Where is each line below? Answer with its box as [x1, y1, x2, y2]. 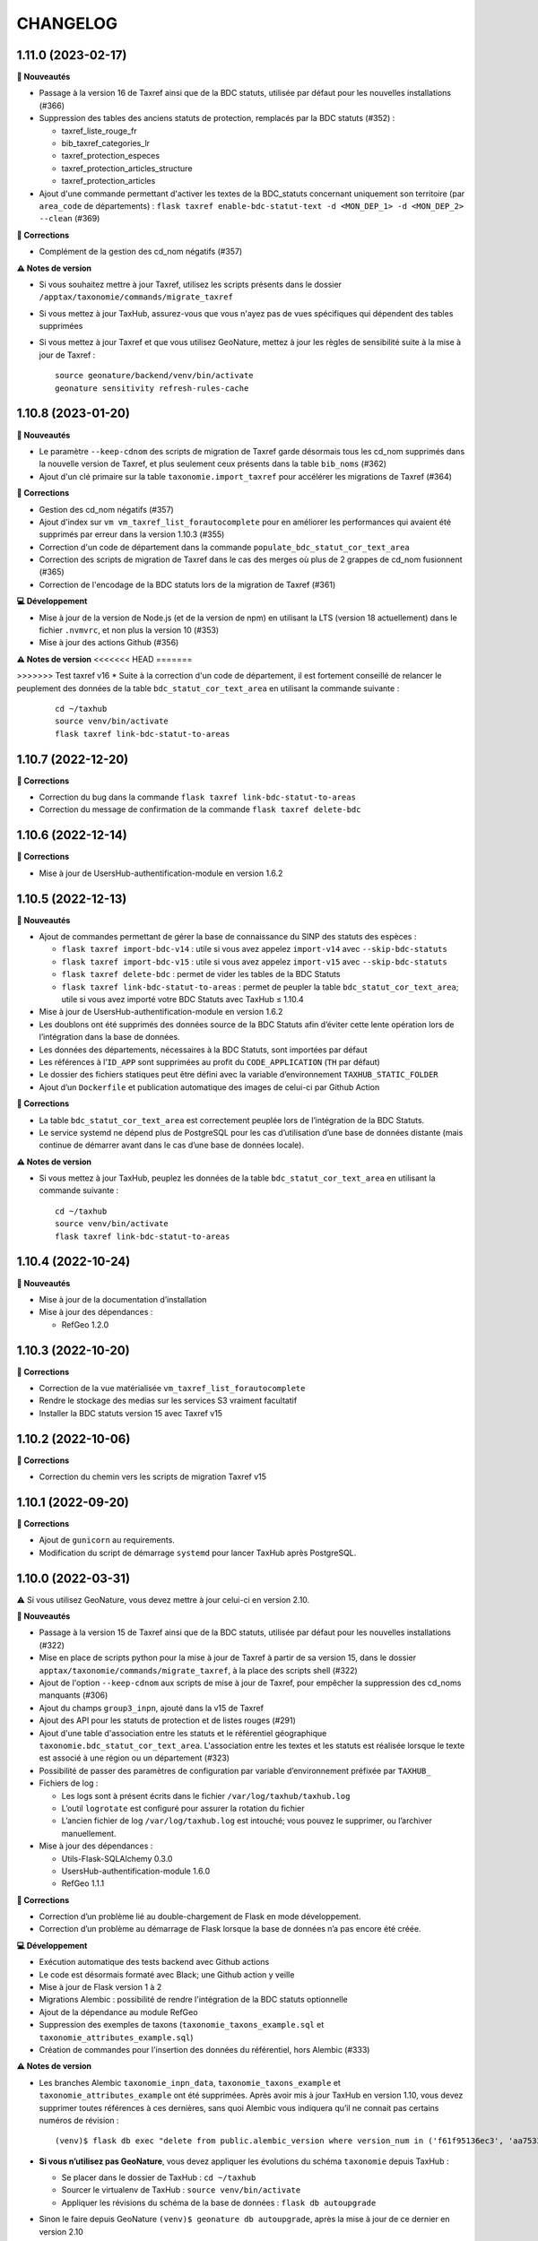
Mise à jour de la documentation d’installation [39, 1294, 207, 1304]
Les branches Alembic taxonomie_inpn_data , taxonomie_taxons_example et [39, 2077, 341, 2088]
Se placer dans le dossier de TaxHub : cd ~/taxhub [61, 2172, 256, 2183]
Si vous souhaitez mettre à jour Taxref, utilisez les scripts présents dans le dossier [39, 279, 343, 290]
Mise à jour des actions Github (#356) [39, 637, 179, 648]
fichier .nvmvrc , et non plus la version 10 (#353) [39, 625, 220, 636]
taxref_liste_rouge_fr [61, 125, 138, 136]
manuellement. [61, 1828, 117, 1839]
